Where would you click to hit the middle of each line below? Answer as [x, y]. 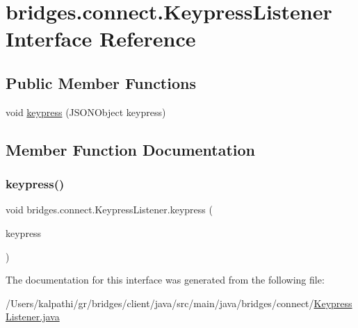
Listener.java [33, 317]
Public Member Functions [101, 82]
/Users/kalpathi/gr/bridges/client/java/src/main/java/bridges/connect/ [160, 303]
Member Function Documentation [131, 149]
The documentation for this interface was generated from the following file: [165, 280]
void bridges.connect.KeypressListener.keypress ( [109, 210]
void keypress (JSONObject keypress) [86, 112]
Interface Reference [101, 39]
